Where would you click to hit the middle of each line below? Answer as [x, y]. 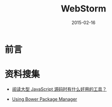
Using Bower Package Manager [44, 99]
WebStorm [83, 9]
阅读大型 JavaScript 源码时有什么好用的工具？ [59, 89]
